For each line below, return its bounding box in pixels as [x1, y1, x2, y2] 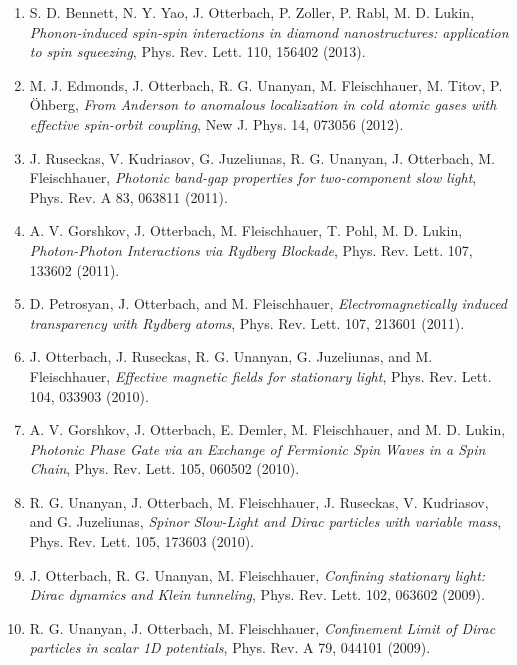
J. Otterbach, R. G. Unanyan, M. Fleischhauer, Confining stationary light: [29, 564, 486, 585]
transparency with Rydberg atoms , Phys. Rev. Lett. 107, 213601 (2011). [29, 312, 465, 333]
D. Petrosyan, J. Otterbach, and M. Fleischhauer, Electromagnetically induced [29, 293, 508, 314]
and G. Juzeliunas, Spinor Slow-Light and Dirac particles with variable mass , [29, 511, 502, 532]
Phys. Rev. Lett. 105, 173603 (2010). [29, 531, 255, 552]
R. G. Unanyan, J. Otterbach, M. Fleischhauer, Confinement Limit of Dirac [29, 617, 496, 638]
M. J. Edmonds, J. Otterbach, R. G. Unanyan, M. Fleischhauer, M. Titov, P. [29, 74, 503, 95]
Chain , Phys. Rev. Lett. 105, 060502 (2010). [29, 458, 300, 479]
